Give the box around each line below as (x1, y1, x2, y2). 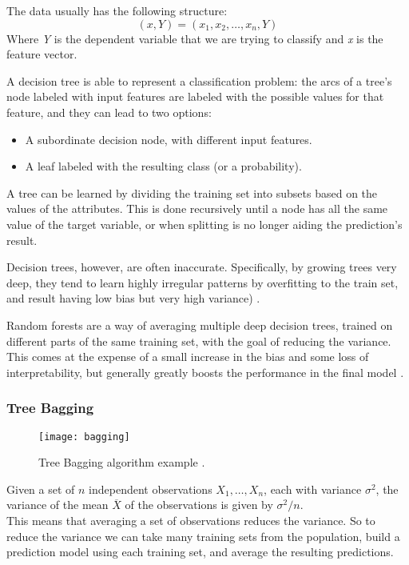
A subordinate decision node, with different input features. (25, 130, 312, 147)
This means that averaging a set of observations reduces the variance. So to (6, 511, 375, 528)
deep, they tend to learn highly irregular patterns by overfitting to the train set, (6, 274, 399, 291)
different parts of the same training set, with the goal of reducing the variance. (6, 332, 391, 349)
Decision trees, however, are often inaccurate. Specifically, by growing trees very (6, 258, 397, 275)
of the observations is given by (125, 496, 273, 513)
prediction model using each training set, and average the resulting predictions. (6, 543, 394, 560)
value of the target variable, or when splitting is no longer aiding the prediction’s (6, 215, 403, 232)
